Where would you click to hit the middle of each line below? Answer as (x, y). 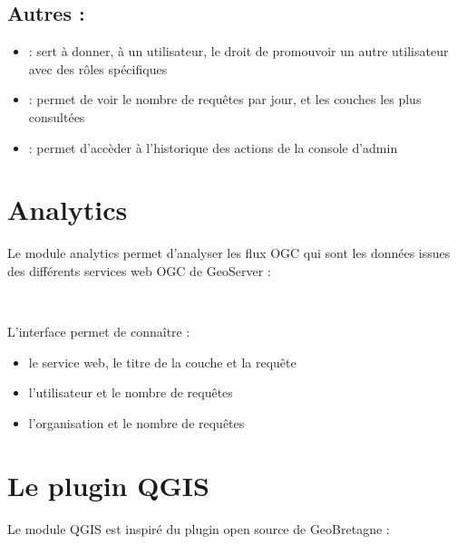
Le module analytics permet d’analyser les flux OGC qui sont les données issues (229, 253)
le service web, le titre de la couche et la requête (162, 362)
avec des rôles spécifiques (98, 68)
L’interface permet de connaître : (99, 332)
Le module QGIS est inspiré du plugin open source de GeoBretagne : (199, 528)
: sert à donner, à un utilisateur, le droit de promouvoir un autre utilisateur (238, 51)
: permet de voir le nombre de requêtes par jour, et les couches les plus (225, 99)
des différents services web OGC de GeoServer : (139, 270)
